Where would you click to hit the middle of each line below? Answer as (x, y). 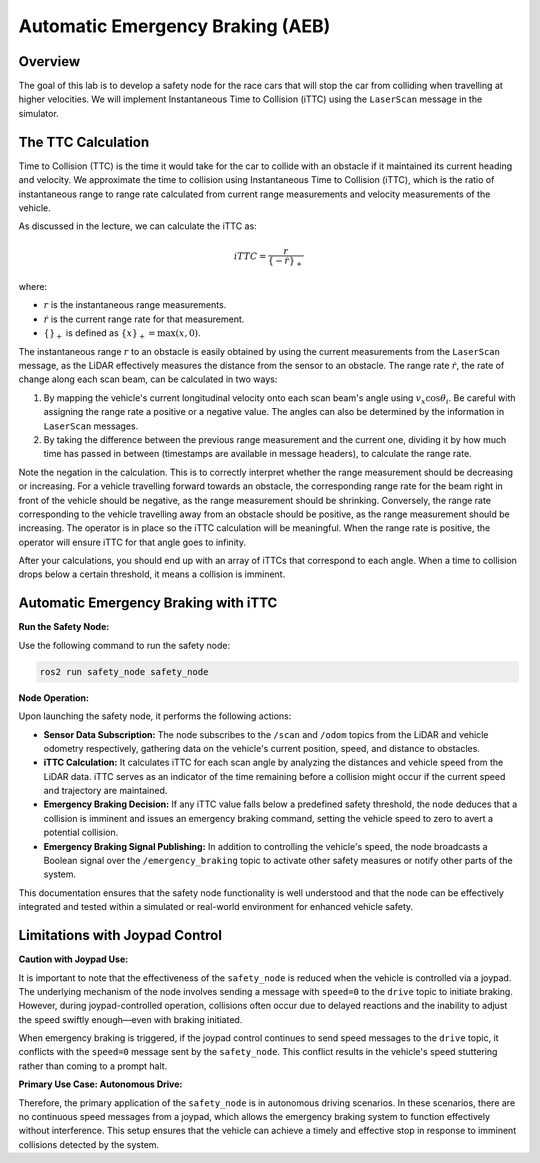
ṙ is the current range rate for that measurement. (144, 319)
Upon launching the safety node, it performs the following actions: (155, 716)
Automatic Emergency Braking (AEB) (174, 26)
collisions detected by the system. (89, 1144)
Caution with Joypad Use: (73, 959)
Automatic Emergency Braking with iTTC (148, 603)
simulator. (38, 113)
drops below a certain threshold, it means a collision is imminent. (152, 574)
